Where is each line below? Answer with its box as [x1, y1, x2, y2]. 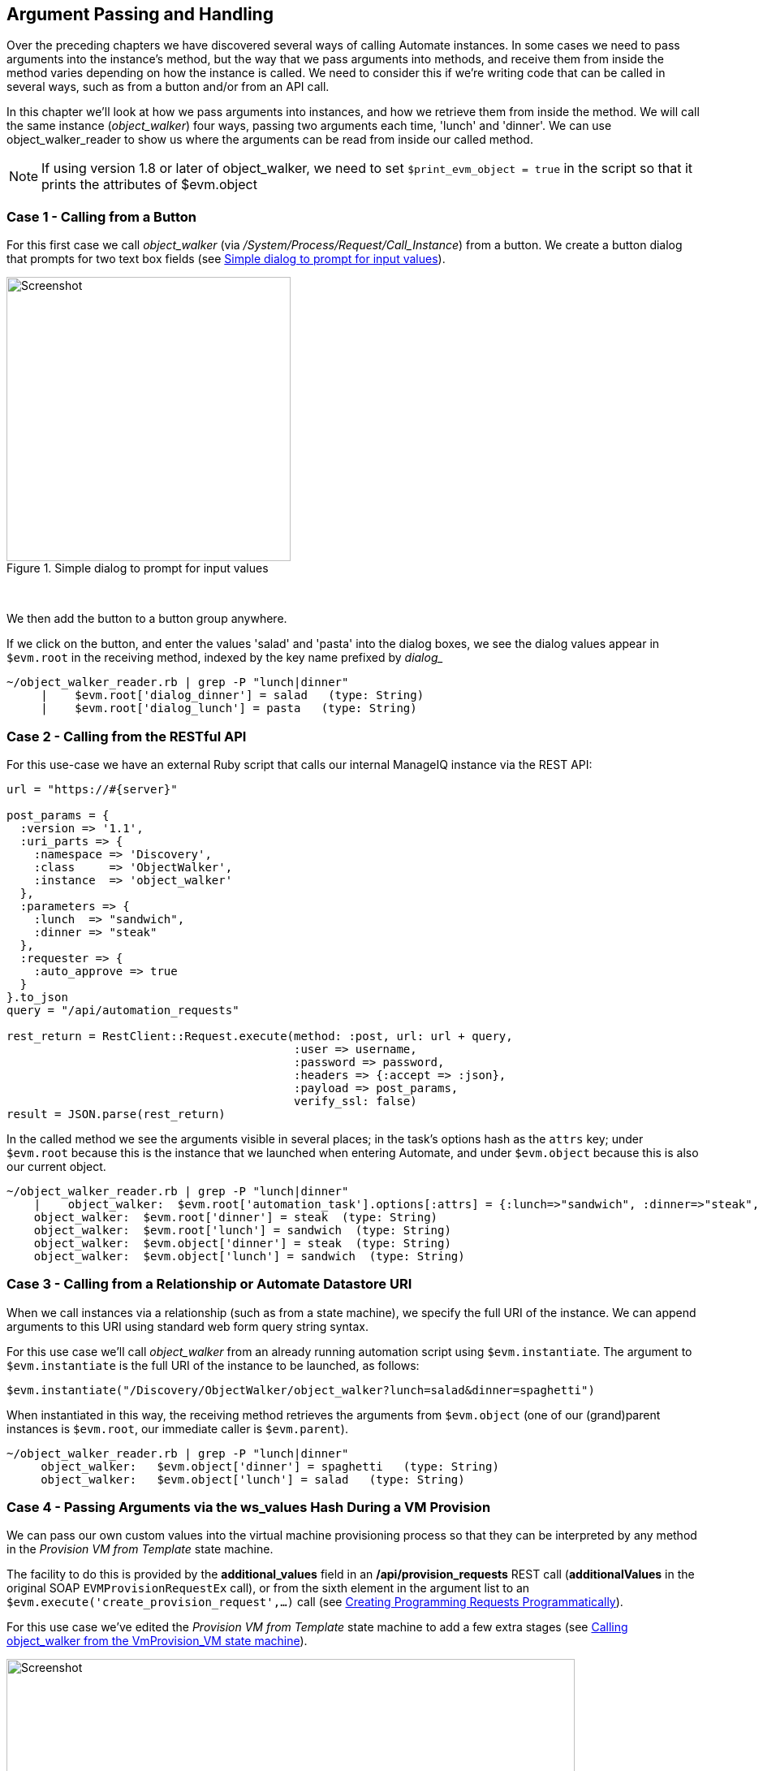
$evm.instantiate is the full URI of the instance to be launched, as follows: [6, 1358, 420, 1372]
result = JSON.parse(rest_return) [6, 1107, 226, 1121]
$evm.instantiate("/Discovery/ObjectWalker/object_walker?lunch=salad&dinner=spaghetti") [6, 1383, 595, 1397]
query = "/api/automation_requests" [6, 1003, 239, 1017]
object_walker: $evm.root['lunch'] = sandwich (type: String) [33, 1223, 451, 1237]
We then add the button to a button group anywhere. [6, 611, 287, 626]
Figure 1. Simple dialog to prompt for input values [6, 561, 269, 576]
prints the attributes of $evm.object [41, 176, 257, 193]
